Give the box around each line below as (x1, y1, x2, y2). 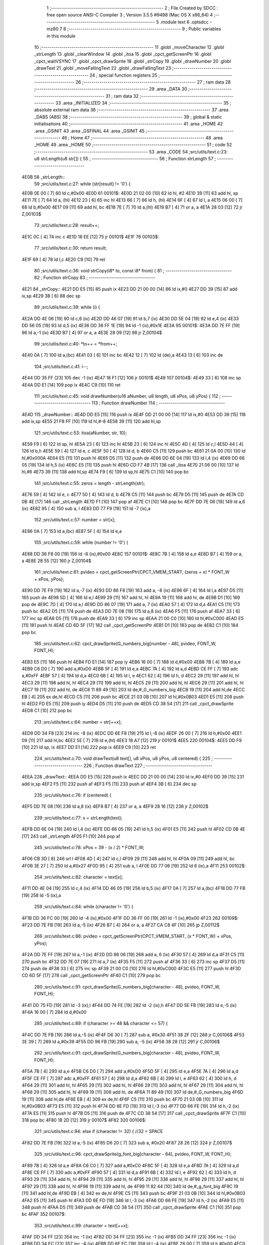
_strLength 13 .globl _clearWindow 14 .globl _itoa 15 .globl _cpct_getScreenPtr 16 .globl (34, 51, 212, 57)
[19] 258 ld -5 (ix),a (21, 892, 61, 898)
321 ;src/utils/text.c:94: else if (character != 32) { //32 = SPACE (34, 1128, 163, 1134)
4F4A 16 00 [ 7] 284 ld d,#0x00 (21, 1009, 87, 1015)
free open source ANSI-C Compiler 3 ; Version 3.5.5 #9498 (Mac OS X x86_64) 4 (46, 12, 213, 18)
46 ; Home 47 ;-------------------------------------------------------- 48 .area (61, 135, 223, 141)
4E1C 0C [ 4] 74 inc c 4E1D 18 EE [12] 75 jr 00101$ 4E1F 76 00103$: (21, 234, 159, 240)
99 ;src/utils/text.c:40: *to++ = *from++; (34, 341, 117, 347)
